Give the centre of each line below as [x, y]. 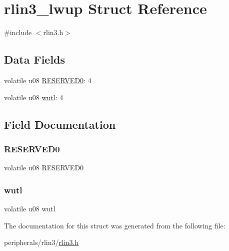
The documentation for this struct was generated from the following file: [115, 225]
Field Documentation [60, 124]
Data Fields [35, 59]
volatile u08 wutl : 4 [34, 97]
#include [18, 32]
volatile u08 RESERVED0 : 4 [48, 80]
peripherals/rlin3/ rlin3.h [41, 242]
